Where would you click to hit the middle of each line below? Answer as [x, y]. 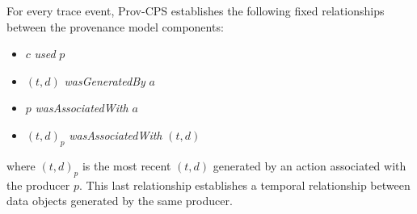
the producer [38, 185]
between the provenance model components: [115, 26]
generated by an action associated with [310, 165]
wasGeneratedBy [105, 80]
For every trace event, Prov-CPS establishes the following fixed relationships [196, 10]
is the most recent [126, 165]
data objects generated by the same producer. [120, 201]
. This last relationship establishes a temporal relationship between [244, 185]
